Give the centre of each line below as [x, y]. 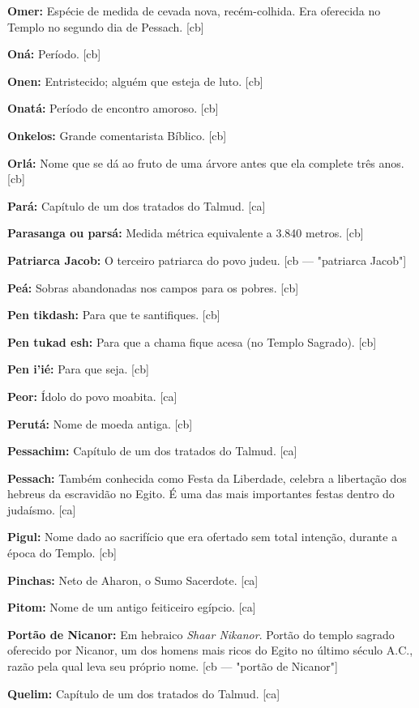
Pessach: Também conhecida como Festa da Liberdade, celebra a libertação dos [207, 478]
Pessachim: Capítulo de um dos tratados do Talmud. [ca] [152, 451]
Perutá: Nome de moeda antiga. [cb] [100, 423]
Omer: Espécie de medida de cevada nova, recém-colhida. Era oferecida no [194, 11]
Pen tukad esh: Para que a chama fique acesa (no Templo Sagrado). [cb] [192, 341]
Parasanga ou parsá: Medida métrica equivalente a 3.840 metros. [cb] [186, 233]
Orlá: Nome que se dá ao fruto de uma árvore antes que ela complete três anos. [206, 162]
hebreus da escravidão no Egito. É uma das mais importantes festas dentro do [201, 494]
